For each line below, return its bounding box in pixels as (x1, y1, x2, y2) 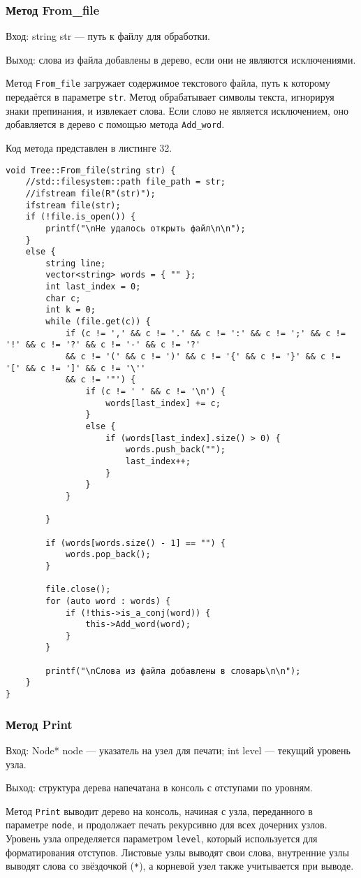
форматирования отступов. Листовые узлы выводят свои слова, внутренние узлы (6, 844, 349, 859)
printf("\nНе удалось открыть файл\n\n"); (45, 223, 246, 233)
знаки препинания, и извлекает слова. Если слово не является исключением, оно (6, 103, 349, 117)
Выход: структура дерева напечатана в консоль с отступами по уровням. (6, 780, 313, 795)
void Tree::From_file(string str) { (6, 165, 176, 175)
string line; (45, 258, 106, 268)
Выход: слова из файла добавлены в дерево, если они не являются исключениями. (6, 52, 356, 66)
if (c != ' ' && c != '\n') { (85, 387, 226, 397)
